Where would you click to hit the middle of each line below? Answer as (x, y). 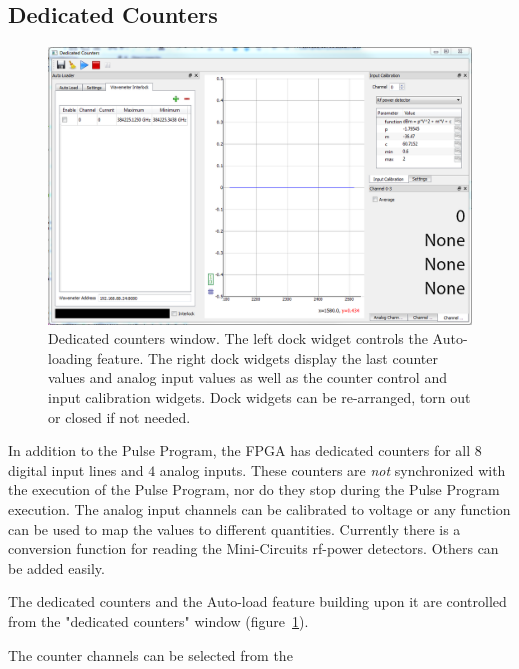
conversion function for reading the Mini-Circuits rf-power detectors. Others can (253, 548)
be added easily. (56, 567)
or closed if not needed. (119, 416)
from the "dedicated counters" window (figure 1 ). (158, 620)
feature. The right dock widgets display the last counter (268, 357)
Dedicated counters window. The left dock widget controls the (238, 338)
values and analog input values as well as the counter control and (247, 377)
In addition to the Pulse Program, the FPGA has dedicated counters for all (239, 450)
